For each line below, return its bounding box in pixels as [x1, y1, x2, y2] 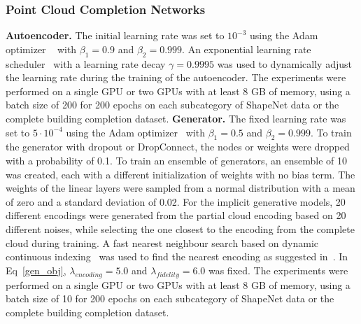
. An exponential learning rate [182, 41, 311, 56]
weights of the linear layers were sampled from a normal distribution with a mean [6, 181, 355, 195]
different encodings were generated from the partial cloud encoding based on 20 [6, 208, 346, 223]
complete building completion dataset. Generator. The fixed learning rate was [6, 111, 346, 125]
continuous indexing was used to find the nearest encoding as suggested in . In [6, 249, 348, 264]
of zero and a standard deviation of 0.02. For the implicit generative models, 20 [6, 194, 346, 209]
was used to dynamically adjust [217, 56, 352, 71]
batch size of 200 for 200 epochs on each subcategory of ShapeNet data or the [6, 97, 339, 112]
